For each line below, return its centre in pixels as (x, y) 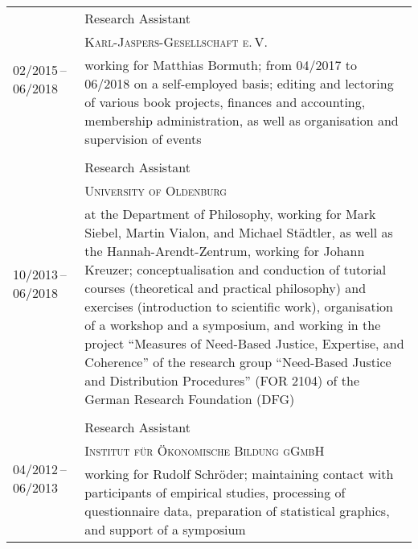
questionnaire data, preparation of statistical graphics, (237, 511)
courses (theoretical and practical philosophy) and (225, 288)
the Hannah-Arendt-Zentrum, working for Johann (225, 251)
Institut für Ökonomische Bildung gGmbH (205, 450)
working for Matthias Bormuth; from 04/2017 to (221, 65)
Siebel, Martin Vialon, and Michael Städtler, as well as (239, 232)
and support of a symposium (165, 529)
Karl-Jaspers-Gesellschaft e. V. (176, 41)
